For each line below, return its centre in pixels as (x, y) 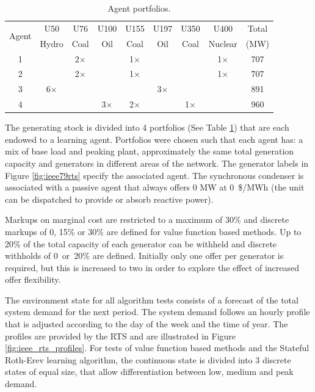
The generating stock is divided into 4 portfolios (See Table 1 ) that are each (147, 127)
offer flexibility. (33, 279)
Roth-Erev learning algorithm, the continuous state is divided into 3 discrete (148, 359)
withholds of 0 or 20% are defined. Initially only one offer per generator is (144, 256)
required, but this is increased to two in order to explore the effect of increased (152, 267)
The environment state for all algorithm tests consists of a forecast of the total (152, 299)
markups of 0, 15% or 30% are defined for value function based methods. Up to (153, 231)
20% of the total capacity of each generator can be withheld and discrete (141, 243)
